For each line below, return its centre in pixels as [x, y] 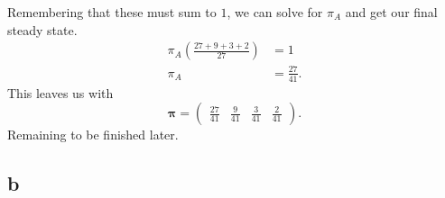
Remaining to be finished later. [93, 135]
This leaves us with [60, 92]
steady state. [42, 29]
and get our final [391, 12]
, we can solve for [275, 12]
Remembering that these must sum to [112, 12]
